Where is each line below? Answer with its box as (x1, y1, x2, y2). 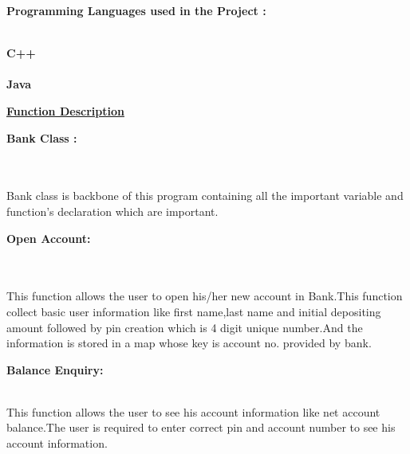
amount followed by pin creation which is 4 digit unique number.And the (6, 319, 363, 335)
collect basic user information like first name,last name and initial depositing (6, 303, 381, 319)
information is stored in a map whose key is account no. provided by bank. (6, 335, 372, 351)
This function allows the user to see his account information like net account (6, 403, 380, 420)
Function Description (6, 102, 124, 119)
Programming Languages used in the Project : (6, 2, 266, 18)
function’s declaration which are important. (6, 202, 219, 219)
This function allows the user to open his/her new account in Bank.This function (6, 288, 403, 304)
